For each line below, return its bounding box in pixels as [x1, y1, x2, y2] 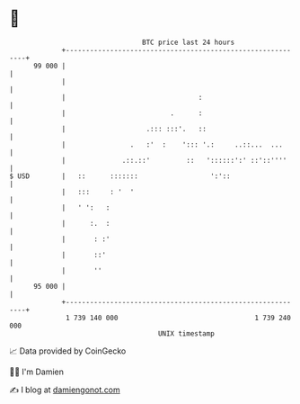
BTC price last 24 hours [142, 38, 235, 47]
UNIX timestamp [157, 328, 216, 338]
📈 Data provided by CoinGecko [9, 346, 127, 356]
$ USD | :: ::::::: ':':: [9, 171, 231, 181]
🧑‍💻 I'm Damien [9, 366, 65, 377]
